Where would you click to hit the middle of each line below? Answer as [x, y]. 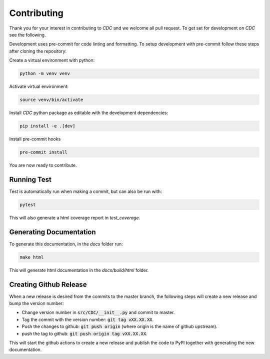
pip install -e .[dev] [47, 126]
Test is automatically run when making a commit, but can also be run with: [85, 191]
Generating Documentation [52, 232]
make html [32, 257]
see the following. [27, 34]
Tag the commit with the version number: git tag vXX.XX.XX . [88, 319]
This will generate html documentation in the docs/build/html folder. [79, 270]
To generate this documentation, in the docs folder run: [66, 244]
